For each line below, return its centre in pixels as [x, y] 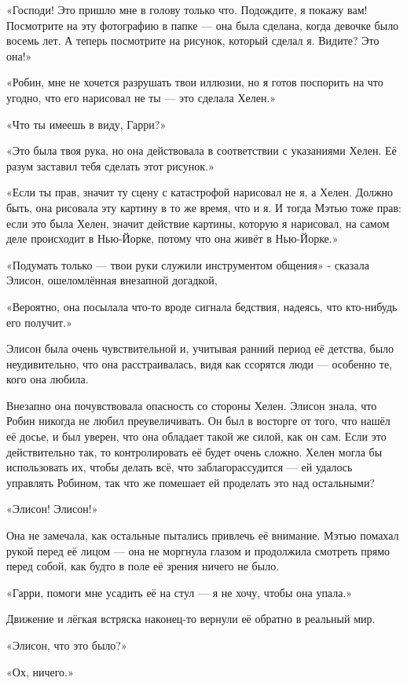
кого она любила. [48, 379]
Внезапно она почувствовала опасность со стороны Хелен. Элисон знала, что [192, 405]
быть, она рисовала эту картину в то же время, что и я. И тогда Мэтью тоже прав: [204, 207]
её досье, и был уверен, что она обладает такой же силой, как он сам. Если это [196, 436]
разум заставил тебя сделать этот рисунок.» [110, 165]
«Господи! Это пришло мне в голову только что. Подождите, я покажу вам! [187, 9]
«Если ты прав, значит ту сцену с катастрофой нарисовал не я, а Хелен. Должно [200, 192]
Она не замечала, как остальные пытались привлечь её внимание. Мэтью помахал [203, 535]
